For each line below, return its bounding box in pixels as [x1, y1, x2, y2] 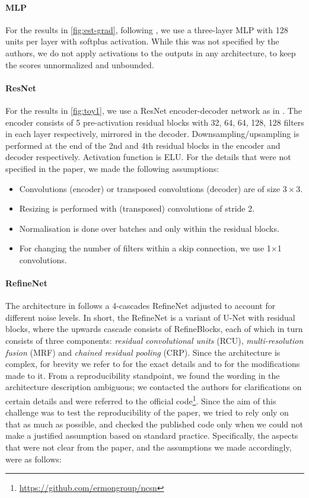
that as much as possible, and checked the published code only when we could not [5, 417, 304, 430]
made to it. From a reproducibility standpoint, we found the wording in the [5, 369, 280, 381]
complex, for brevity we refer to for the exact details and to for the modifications [5, 357, 300, 370]
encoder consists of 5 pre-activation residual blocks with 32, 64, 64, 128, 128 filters [5, 116, 304, 128]
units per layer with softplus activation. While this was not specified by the [5, 35, 279, 47]
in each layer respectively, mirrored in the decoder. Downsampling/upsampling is [5, 127, 300, 140]
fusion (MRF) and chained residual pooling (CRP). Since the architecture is [5, 346, 281, 358]
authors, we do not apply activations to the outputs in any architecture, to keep [5, 46, 296, 59]
